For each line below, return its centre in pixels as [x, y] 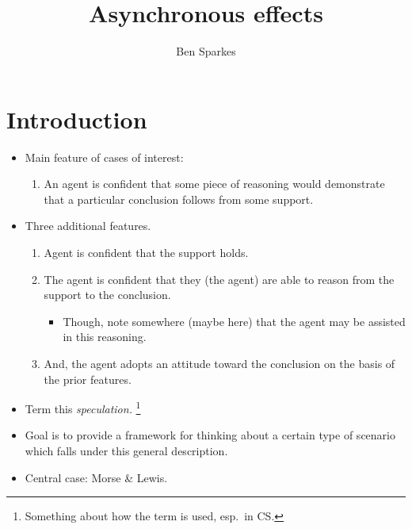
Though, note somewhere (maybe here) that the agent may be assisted [234, 321]
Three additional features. [88, 226]
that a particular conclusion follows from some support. [179, 199]
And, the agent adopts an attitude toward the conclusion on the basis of [219, 363]
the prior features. [88, 379]
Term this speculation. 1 [83, 407]
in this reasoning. [105, 337]
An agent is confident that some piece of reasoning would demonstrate [214, 184]
